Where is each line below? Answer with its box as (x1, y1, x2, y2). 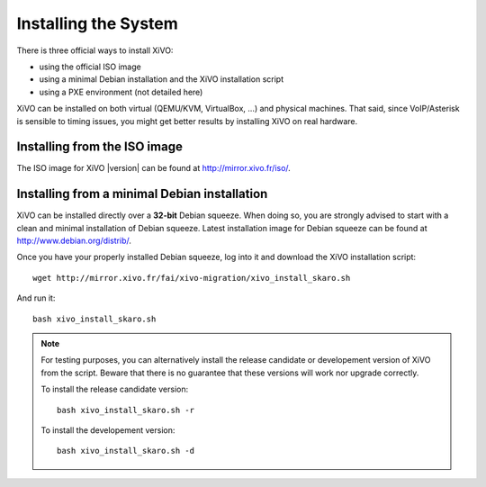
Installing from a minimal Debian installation (16, 186, 268, 202)
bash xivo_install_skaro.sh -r (57, 405, 195, 415)
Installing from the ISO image (16, 140, 184, 155)
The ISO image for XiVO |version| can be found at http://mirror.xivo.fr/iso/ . (16, 163, 292, 174)
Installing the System (16, 14, 179, 33)
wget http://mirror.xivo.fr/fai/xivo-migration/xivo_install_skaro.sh (32, 273, 351, 283)
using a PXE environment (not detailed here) (39, 86, 203, 97)
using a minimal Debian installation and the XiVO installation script (39, 74, 283, 85)
